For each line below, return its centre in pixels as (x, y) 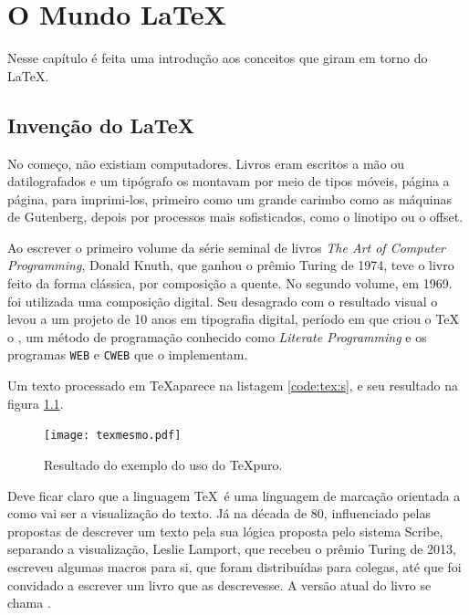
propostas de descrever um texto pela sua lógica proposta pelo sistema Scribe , (225, 531)
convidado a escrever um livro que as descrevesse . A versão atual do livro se (219, 584)
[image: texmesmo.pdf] (113, 436)
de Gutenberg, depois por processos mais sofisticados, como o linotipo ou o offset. (235, 217)
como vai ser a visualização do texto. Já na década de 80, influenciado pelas (219, 513)
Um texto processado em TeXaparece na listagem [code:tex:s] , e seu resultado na (233, 386)
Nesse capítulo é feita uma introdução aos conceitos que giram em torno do (218, 58)
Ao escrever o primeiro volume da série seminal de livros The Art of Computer (226, 247)
